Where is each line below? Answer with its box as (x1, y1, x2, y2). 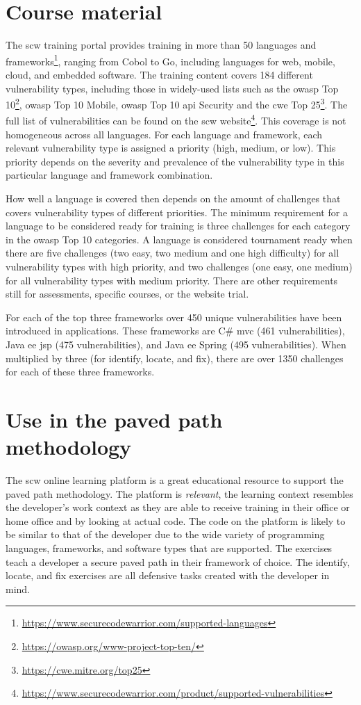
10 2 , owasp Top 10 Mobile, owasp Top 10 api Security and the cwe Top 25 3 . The (6, 95, 348, 111)
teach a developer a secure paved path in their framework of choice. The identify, (6, 554, 350, 569)
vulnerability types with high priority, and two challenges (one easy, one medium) (6, 259, 353, 273)
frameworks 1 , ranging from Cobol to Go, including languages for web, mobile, (6, 51, 335, 68)
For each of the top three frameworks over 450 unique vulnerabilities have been (6, 309, 342, 324)
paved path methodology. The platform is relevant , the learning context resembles (6, 486, 353, 501)
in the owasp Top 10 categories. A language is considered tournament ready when (6, 232, 353, 246)
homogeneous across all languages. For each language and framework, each (6, 127, 323, 141)
